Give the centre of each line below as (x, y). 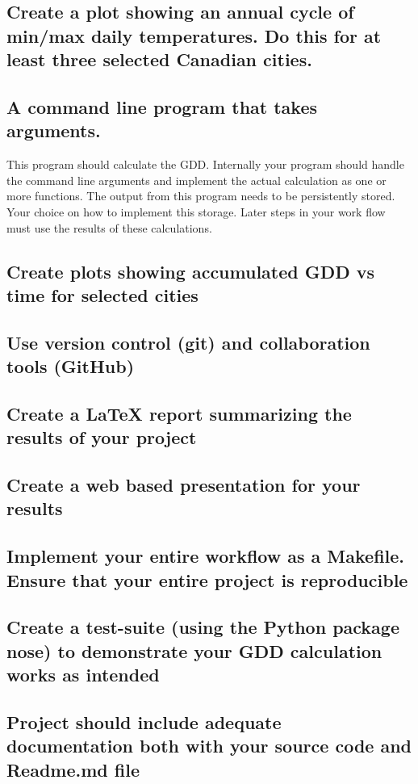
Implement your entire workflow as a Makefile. (206, 556)
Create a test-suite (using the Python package (203, 627)
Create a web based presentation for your (184, 485)
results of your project (102, 437)
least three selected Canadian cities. (159, 59)
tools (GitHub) (71, 366)
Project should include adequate (144, 721)
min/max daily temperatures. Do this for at (194, 35)
